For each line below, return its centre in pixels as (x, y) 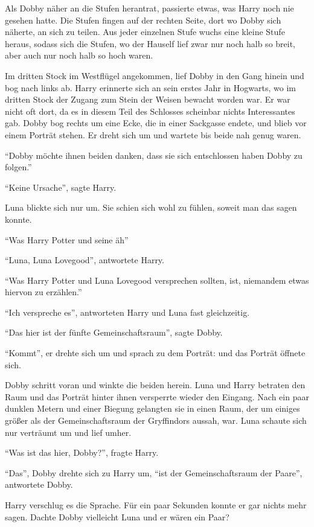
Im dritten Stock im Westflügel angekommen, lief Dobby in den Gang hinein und (155, 75)
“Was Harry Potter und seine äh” (67, 239)
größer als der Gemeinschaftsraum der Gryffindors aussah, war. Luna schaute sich (156, 420)
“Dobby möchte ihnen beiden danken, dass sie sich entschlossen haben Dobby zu (154, 155)
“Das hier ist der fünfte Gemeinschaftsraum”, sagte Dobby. (114, 332)
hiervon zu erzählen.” (43, 292)
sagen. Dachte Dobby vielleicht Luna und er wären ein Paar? (117, 516)
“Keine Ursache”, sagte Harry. (61, 187)
